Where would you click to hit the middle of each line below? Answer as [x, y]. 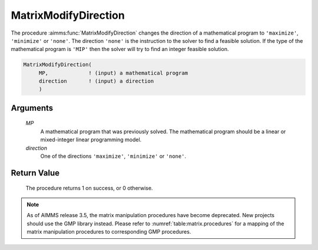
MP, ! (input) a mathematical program [113, 73]
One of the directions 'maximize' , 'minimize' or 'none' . [113, 156]
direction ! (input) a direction [96, 81]
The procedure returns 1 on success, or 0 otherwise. [89, 188]
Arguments [32, 108]
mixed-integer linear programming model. [91, 140]
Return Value [35, 173]
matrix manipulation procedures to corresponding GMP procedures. [109, 232]
